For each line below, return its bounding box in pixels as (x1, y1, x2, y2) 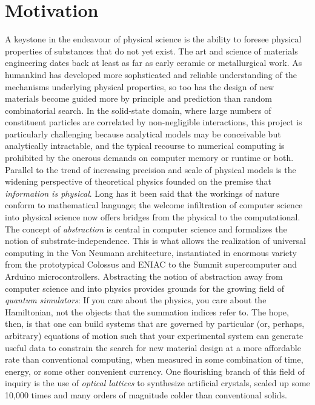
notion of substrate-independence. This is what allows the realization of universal (5, 234, 306, 247)
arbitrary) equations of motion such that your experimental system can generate (5, 329, 303, 341)
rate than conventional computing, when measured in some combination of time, (5, 353, 303, 366)
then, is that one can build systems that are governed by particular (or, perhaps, (5, 317, 305, 330)
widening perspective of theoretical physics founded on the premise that (5, 175, 271, 188)
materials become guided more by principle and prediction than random (5, 92, 272, 105)
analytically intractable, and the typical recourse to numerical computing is (5, 139, 285, 152)
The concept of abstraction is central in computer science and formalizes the (5, 222, 287, 235)
